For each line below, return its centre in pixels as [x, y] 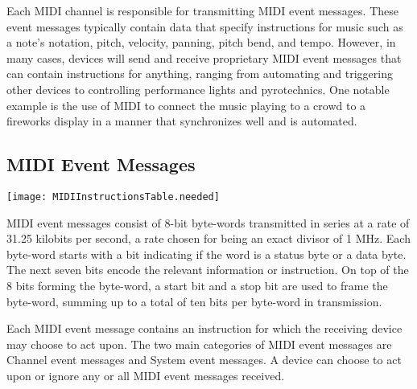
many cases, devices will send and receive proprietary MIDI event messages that [204, 57]
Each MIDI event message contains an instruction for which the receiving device [204, 328]
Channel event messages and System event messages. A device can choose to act [204, 360]
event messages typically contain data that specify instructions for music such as [205, 26]
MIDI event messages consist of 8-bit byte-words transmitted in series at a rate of [208, 222]
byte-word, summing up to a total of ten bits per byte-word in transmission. [194, 301]
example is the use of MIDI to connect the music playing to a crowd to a [186, 105]
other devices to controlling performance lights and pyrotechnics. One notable [198, 89]
